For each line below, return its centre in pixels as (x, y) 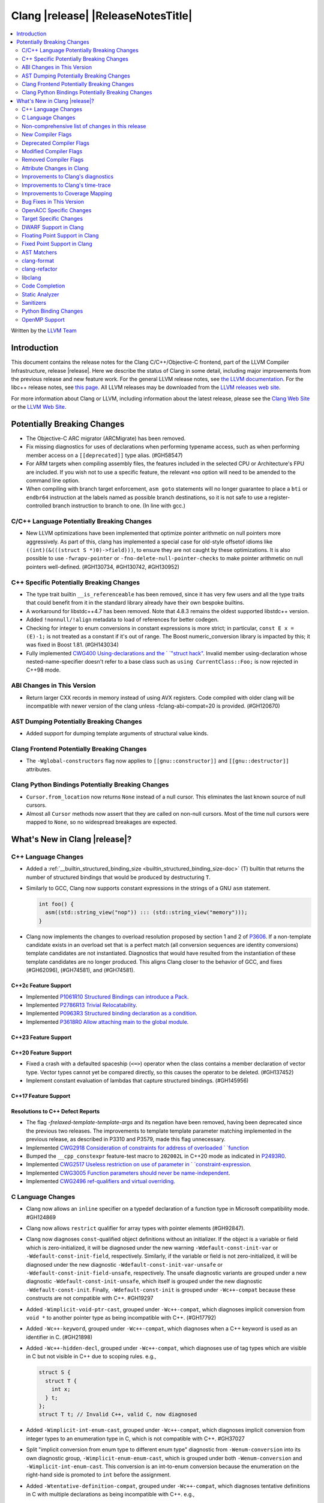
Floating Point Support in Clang (60, 235)
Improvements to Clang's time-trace (66, 185)
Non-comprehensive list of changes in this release (84, 126)
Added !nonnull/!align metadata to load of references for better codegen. (122, 620)
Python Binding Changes (52, 311)
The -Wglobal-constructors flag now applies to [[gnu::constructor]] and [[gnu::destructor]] (157, 761)
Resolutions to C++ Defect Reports (55, 1111)
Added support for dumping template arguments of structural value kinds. (117, 733)
